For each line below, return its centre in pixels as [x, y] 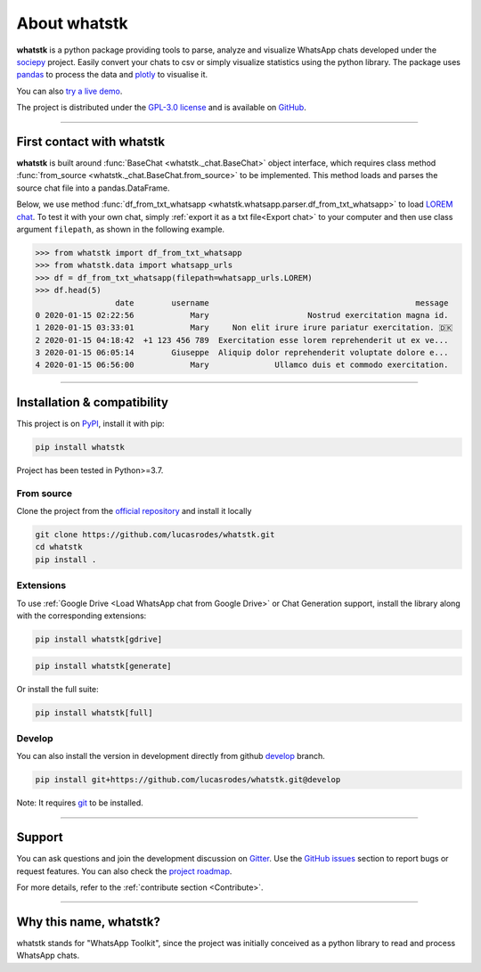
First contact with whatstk [90, 141]
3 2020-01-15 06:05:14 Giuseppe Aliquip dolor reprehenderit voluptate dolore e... [242, 353]
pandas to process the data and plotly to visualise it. [112, 75]
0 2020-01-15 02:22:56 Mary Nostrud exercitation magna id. [242, 315]
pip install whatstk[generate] [104, 666]
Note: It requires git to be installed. [80, 803]
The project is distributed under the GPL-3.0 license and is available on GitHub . [161, 108]
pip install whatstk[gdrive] [99, 639]
